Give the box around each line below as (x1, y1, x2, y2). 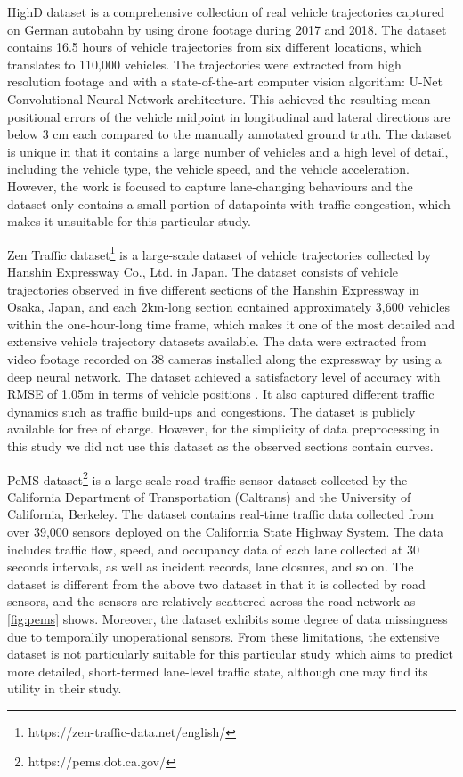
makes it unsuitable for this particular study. (7, 212, 251, 231)
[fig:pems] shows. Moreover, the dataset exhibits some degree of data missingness (7, 609, 448, 627)
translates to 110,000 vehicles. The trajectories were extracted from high (7, 54, 402, 73)
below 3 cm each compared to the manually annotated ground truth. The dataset (7, 125, 451, 143)
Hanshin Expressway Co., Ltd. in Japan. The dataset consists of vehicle (7, 262, 399, 280)
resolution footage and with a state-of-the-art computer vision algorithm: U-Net (7, 72, 443, 91)
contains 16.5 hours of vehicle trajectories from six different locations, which (7, 37, 422, 56)
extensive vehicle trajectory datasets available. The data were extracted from (7, 332, 426, 351)
